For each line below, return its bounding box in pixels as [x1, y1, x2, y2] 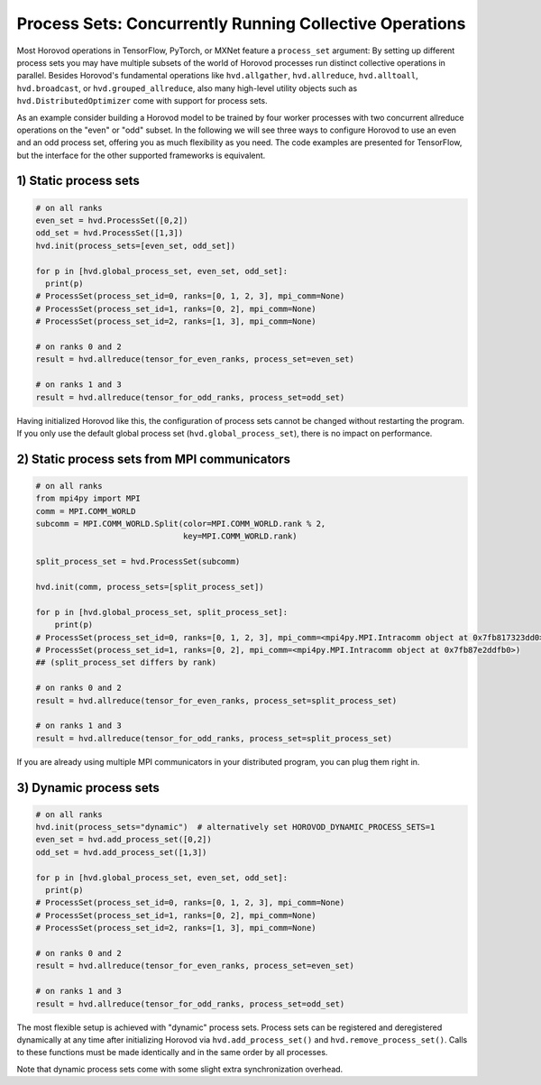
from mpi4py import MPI [35, 493, 142, 504]
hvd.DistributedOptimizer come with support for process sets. [16, 96, 268, 106]
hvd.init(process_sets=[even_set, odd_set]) [35, 240, 236, 251]
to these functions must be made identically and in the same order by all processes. [16, 1047, 328, 1058]
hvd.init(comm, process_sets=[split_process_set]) [35, 582, 265, 593]
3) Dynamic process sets [16, 780, 160, 795]
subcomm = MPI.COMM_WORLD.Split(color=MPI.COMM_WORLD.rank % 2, [35, 519, 326, 529]
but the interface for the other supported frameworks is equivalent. [16, 150, 266, 161]
